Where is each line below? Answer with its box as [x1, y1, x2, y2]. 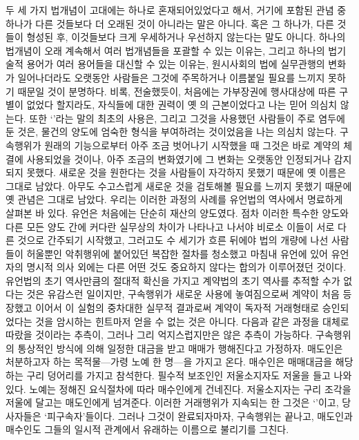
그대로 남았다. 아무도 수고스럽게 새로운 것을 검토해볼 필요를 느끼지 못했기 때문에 [6, 178, 352, 193]
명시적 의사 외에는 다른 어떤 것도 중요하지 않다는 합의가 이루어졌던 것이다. [26, 260, 347, 274]
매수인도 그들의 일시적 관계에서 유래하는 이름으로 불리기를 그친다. [6, 422, 289, 437]
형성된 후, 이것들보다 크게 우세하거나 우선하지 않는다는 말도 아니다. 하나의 [26, 30, 346, 44]
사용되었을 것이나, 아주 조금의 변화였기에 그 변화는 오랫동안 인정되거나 [26, 151, 331, 166]
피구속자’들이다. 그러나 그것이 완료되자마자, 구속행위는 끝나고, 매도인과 [47, 408, 353, 423]
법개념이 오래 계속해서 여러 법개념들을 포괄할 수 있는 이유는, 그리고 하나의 [6, 43, 325, 57]
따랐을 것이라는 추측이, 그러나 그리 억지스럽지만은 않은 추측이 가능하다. [6, 327, 313, 342]
